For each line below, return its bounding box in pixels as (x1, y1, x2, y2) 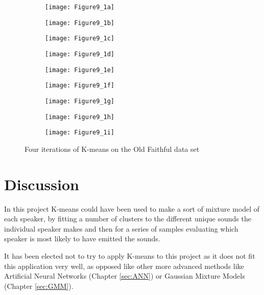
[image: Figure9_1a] (45, 4, 115, 11)
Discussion (4, 173, 79, 194)
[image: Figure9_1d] (45, 50, 115, 58)
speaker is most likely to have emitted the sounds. (4, 233, 160, 244)
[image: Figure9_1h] (45, 113, 115, 121)
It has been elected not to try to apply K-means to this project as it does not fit (4, 251, 255, 261)
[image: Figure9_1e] (45, 66, 115, 74)
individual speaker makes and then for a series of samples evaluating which (4, 223, 238, 234)
